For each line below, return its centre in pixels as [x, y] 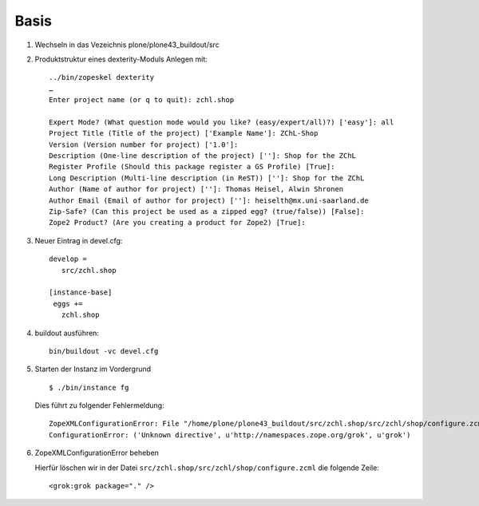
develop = [68, 259]
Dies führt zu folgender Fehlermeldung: [99, 405]
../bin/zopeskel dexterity [102, 77]
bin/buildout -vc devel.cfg [104, 351]
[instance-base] [81, 293]
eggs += [68, 304]
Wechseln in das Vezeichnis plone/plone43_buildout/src [127, 45]
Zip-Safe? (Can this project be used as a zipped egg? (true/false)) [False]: [207, 212]
